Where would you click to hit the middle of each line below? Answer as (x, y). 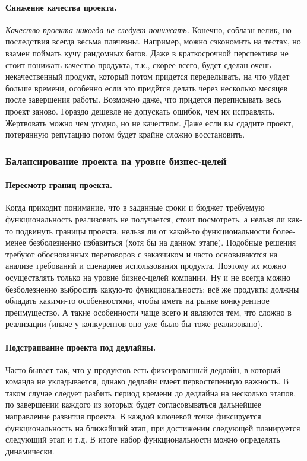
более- (284, 230)
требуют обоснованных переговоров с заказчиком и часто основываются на (142, 254)
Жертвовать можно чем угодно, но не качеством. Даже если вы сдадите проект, (149, 123)
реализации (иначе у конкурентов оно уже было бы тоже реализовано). (134, 324)
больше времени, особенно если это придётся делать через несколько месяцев (147, 88)
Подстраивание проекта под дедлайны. (81, 347)
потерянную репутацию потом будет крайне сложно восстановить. (125, 134)
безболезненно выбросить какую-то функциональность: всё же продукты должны (152, 289)
